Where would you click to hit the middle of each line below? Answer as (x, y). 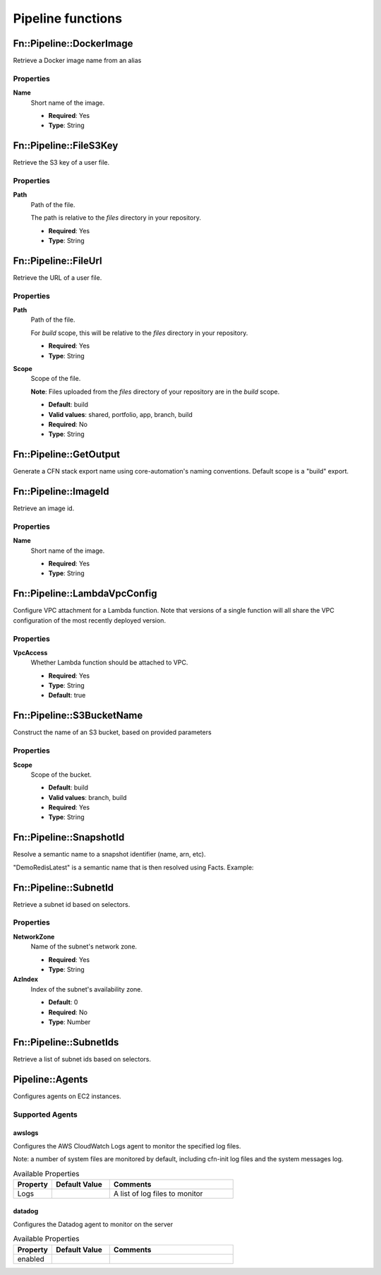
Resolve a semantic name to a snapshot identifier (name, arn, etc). (109, 854)
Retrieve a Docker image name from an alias (77, 61)
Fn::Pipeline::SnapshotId (69, 838)
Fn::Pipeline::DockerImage (73, 43)
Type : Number (69, 1022)
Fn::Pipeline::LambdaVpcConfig (85, 594)
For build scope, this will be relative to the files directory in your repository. (139, 333)
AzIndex (26, 980)
